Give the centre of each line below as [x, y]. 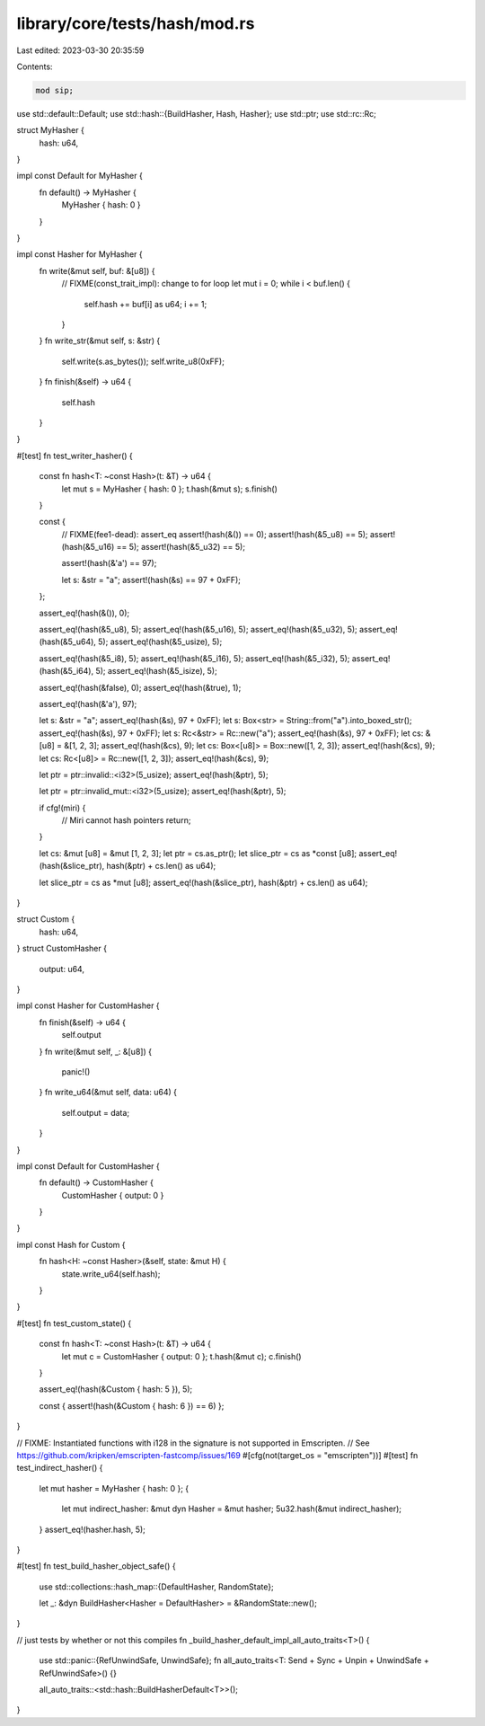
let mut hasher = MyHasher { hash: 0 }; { [114, 1488]
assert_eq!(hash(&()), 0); [84, 613]
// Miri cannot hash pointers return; [126, 820]
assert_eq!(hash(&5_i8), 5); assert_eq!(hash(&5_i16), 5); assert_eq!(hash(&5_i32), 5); [194, 658]
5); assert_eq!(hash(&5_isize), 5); [156, 671]
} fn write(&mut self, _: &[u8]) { [96, 1051]
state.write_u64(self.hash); [111, 1274]
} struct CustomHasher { [62, 949]
